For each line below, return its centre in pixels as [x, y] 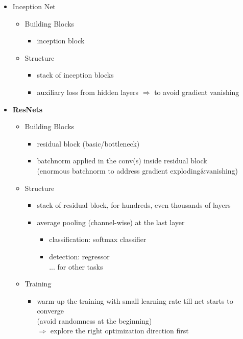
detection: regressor [79, 256]
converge [50, 311]
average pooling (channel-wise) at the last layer [111, 222]
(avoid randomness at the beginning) [94, 320]
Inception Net [34, 6]
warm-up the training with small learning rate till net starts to [135, 300]
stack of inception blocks [75, 75]
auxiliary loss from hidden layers [88, 92]
